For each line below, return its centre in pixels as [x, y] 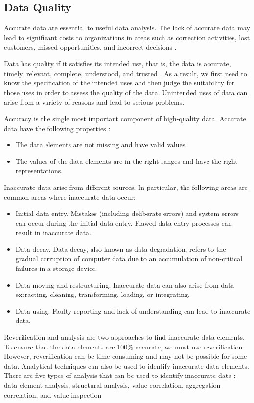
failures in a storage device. [56, 268]
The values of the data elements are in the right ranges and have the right [127, 161]
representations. [39, 171]
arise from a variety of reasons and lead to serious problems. [94, 102]
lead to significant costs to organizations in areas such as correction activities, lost [127, 37]
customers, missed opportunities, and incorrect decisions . [90, 47]
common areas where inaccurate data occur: [70, 197]
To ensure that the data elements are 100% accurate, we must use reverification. [124, 346]
